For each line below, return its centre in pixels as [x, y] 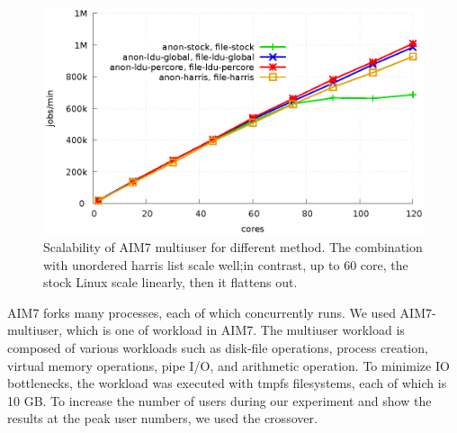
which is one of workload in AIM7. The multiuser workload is [235, 330]
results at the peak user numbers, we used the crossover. [162, 418]
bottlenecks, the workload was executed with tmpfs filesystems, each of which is [227, 383]
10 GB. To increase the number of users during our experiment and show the [220, 400]
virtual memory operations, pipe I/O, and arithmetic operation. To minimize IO [228, 365]
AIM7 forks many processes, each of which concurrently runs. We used [202, 312]
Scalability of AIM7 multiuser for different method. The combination [233, 247]
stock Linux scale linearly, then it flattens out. [170, 282]
